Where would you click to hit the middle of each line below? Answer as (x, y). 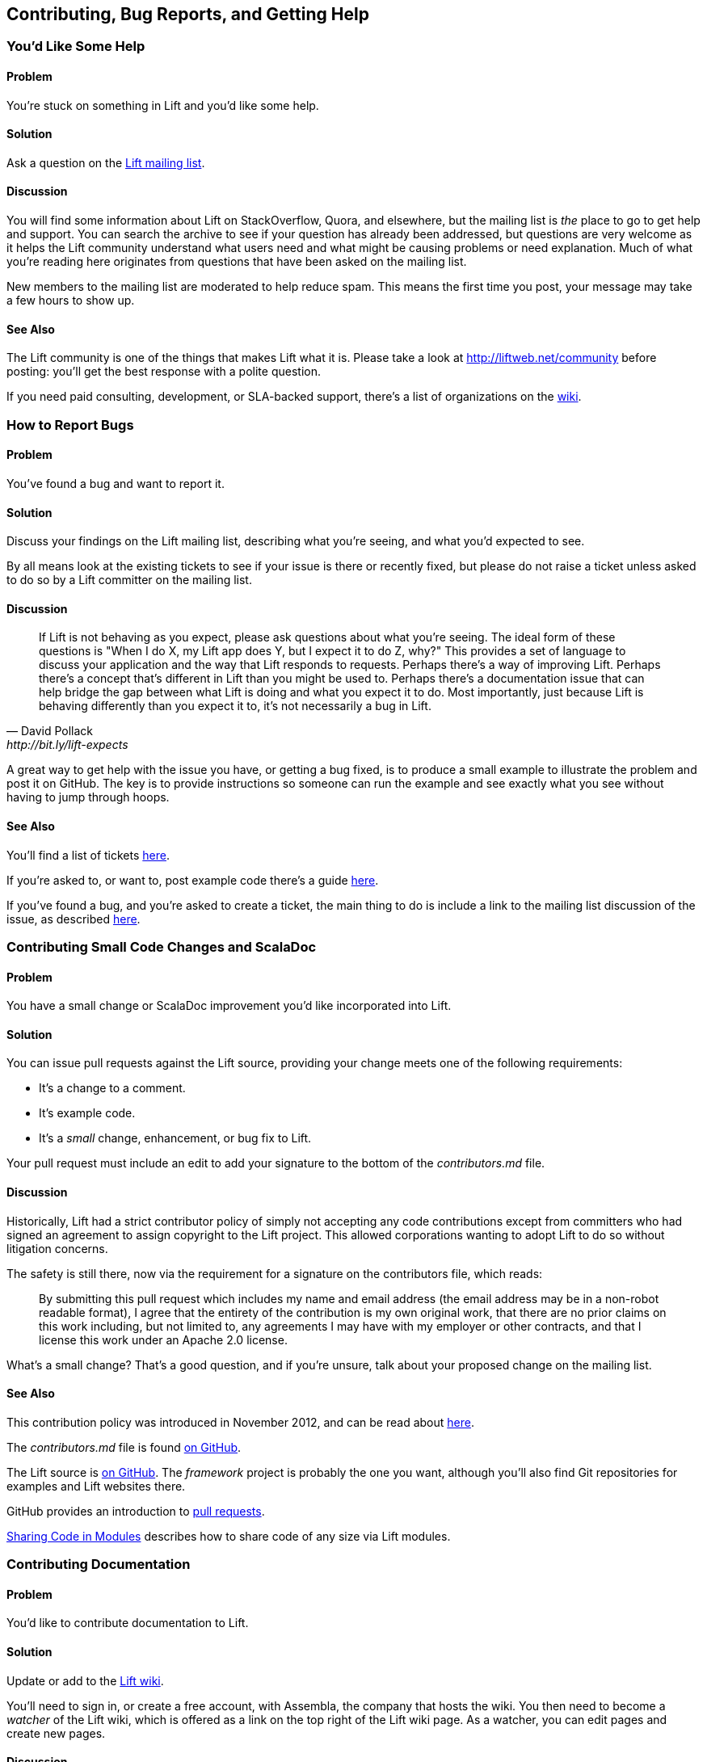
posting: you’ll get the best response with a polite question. (164, 372)
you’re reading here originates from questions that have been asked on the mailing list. (237, 262)
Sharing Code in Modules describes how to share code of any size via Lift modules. (229, 1536)
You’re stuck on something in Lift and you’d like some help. (163, 105)
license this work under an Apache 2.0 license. (163, 1339)
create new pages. (56, 1733)
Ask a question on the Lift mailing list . (106, 162)
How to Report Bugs (70, 425)
